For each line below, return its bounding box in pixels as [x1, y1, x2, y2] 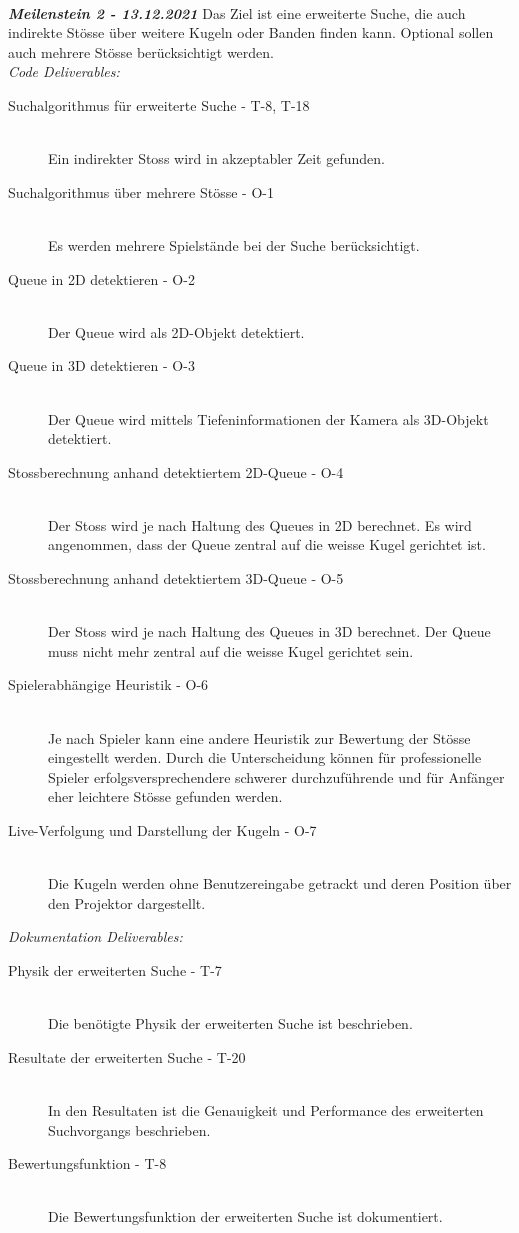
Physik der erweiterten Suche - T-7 [8, 959, 222, 980]
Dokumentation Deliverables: [8, 926, 183, 947]
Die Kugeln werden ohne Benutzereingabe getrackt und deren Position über [48, 873, 512, 894]
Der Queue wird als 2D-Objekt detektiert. [48, 321, 305, 342]
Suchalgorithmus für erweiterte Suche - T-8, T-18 [8, 94, 310, 115]
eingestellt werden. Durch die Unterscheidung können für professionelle [48, 747, 482, 768]
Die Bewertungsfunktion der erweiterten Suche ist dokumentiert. [48, 1206, 443, 1227]
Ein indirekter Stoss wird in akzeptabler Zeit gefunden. [48, 148, 385, 169]
